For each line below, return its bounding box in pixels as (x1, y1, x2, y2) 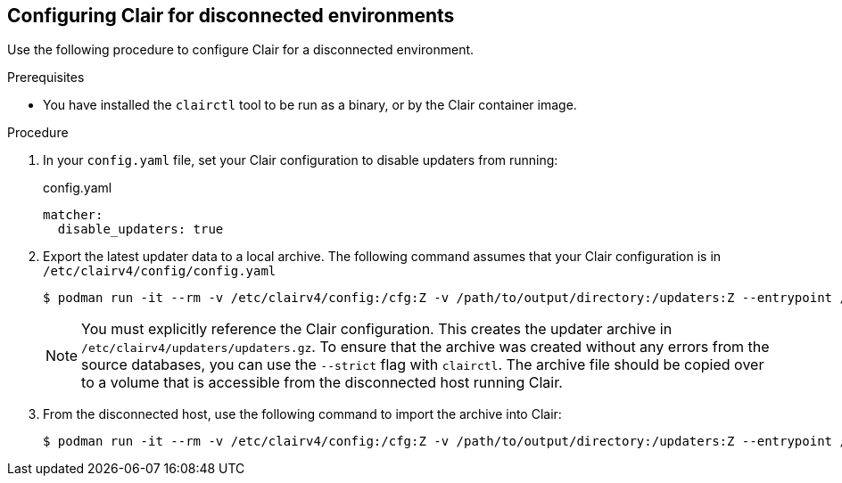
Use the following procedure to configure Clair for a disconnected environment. (7, 42, 475, 58)
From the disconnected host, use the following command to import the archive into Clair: (43, 406, 562, 422)
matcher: (43, 208, 103, 223)
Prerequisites (7, 70, 85, 86)
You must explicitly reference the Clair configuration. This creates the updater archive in (81, 320, 673, 339)
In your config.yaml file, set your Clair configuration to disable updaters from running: (43, 152, 558, 168)
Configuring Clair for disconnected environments (7, 4, 455, 27)
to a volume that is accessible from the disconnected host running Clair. (81, 373, 563, 392)
